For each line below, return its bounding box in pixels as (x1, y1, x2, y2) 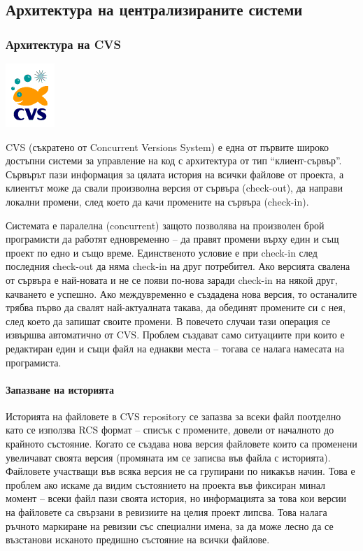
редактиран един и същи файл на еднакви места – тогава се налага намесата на (6, 341, 345, 355)
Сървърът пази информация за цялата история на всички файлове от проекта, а (6, 166, 344, 181)
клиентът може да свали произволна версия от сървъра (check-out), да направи (6, 180, 343, 195)
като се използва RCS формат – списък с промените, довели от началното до (6, 422, 334, 437)
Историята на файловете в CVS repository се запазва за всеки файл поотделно (6, 408, 341, 423)
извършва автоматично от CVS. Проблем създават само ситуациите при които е (6, 327, 345, 342)
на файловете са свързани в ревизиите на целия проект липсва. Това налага (6, 505, 327, 520)
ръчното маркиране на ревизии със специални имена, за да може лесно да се (6, 518, 334, 533)
